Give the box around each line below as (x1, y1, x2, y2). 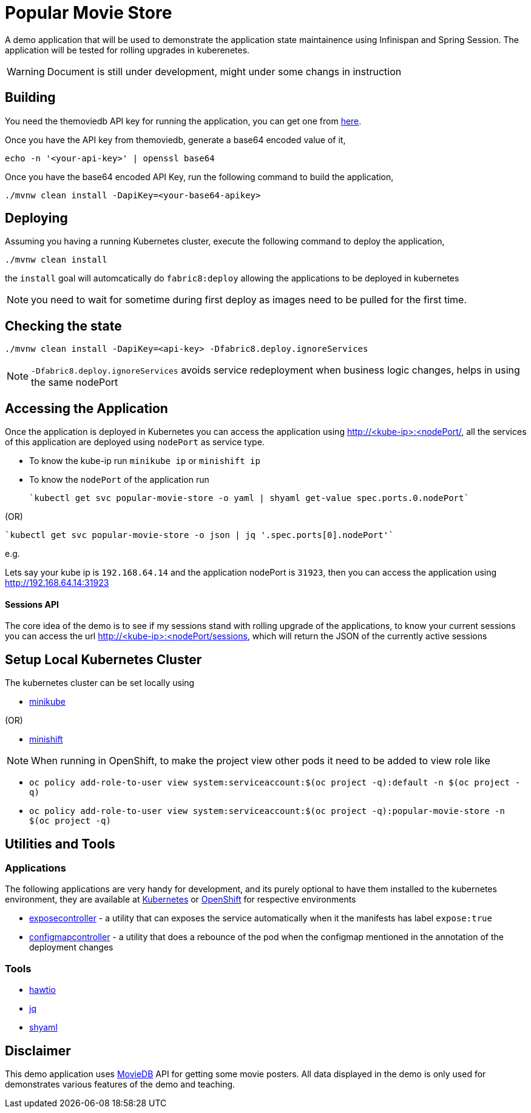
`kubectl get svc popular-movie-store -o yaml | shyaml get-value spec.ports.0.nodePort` (29, 493, 469, 503)
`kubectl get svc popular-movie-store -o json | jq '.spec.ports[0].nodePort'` (5, 530, 394, 540)
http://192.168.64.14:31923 (5, 577, 109, 588)
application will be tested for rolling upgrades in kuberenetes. (5, 44, 250, 55)
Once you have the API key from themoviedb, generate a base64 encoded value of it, (5, 134, 346, 145)
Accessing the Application (5, 400, 168, 416)
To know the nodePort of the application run (29, 474, 209, 485)
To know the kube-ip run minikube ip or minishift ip (29, 456, 260, 466)
